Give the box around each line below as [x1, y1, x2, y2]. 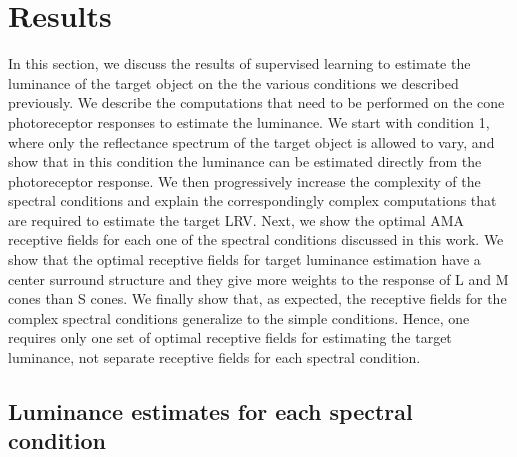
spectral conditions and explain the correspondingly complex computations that [8, 190, 497, 211]
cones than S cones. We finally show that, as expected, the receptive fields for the [8, 288, 507, 309]
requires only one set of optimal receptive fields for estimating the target [8, 327, 452, 348]
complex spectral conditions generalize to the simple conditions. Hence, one [8, 307, 470, 328]
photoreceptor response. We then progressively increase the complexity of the [8, 170, 481, 191]
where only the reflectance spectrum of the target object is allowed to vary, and [8, 131, 495, 152]
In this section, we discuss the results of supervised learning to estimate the [8, 53, 471, 74]
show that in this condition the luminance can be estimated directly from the [8, 151, 482, 172]
